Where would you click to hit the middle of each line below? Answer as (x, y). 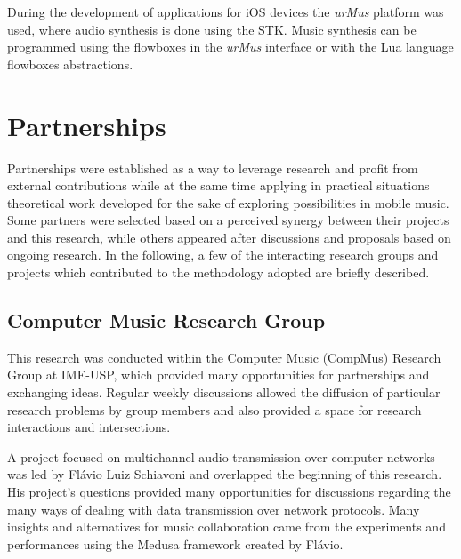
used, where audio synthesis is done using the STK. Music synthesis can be (212, 29)
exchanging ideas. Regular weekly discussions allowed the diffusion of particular (224, 392)
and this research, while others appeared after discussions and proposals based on (229, 237)
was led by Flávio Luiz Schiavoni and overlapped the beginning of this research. (225, 474)
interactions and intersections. (89, 427)
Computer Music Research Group (166, 320)
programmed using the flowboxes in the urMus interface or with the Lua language (230, 47)
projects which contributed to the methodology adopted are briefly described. (218, 272)
